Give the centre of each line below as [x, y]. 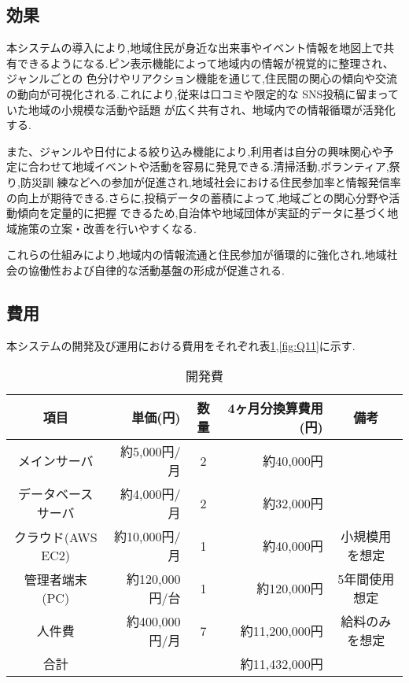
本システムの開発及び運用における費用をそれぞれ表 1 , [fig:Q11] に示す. [181, 345]
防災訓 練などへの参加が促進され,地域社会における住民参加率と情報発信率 [210, 181]
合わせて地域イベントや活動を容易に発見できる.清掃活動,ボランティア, [208, 166]
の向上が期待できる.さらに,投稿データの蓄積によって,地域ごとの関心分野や [198, 197]
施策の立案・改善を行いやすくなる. [107, 228]
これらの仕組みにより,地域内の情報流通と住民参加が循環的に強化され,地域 [197, 255]
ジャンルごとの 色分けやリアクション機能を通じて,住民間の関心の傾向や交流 [202, 78]
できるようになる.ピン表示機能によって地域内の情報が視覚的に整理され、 [205, 63]
